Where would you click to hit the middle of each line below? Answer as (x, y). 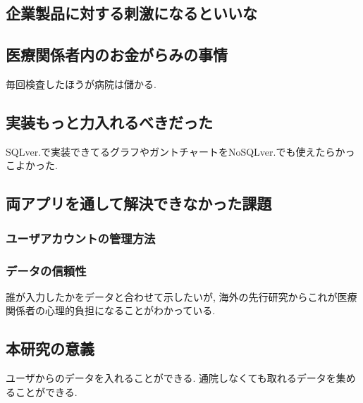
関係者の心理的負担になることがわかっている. (111, 310)
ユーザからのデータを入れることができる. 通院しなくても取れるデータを (171, 378)
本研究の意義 (50, 348)
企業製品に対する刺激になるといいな (131, 13)
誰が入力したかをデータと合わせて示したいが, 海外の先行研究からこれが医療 (181, 296)
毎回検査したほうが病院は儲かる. (81, 83)
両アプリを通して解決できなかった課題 (139, 203)
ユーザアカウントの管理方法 (81, 238)
